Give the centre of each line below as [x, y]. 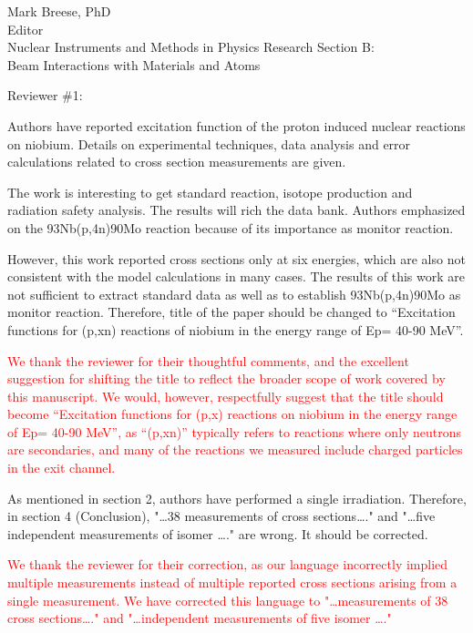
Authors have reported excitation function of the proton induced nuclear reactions [236, 125]
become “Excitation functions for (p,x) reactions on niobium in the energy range [232, 414]
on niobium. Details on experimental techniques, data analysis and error [209, 143]
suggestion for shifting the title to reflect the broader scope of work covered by [226, 378]
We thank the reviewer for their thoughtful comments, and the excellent [208, 360]
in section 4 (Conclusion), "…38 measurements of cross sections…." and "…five [221, 516]
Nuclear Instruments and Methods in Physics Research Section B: [191, 47]
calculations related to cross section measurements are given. [177, 162]
